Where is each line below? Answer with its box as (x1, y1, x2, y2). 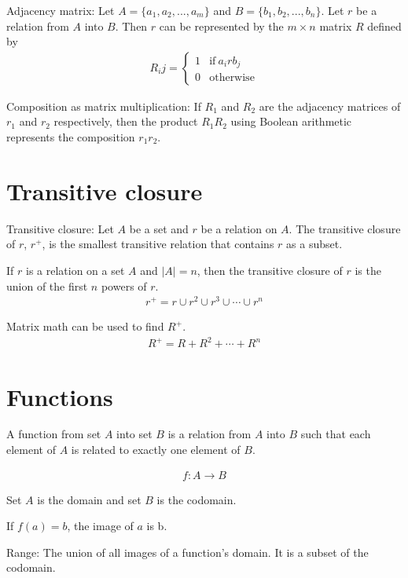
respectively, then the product (53, 113, 198, 130)
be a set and (129, 220, 189, 236)
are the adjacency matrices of (259, 97, 401, 114)
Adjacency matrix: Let (6, 2, 115, 18)
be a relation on (200, 220, 278, 236)
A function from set (6, 426, 101, 442)
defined (367, 17, 402, 34)
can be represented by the (159, 17, 284, 34)
